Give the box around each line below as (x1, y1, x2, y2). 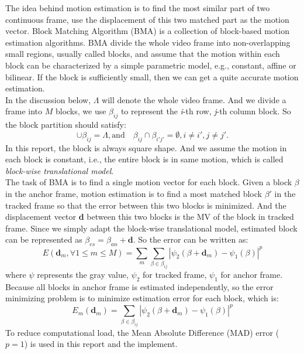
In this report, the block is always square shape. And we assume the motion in (5, 141, 287, 154)
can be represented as (5, 233, 82, 246)
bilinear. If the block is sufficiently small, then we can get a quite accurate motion (5, 70, 299, 83)
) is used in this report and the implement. (24, 338, 178, 350)
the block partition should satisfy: (5, 118, 126, 131)
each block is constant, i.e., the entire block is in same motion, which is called (5, 153, 284, 165)
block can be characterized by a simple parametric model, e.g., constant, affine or (5, 59, 296, 71)
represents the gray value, (37, 268, 129, 280)
